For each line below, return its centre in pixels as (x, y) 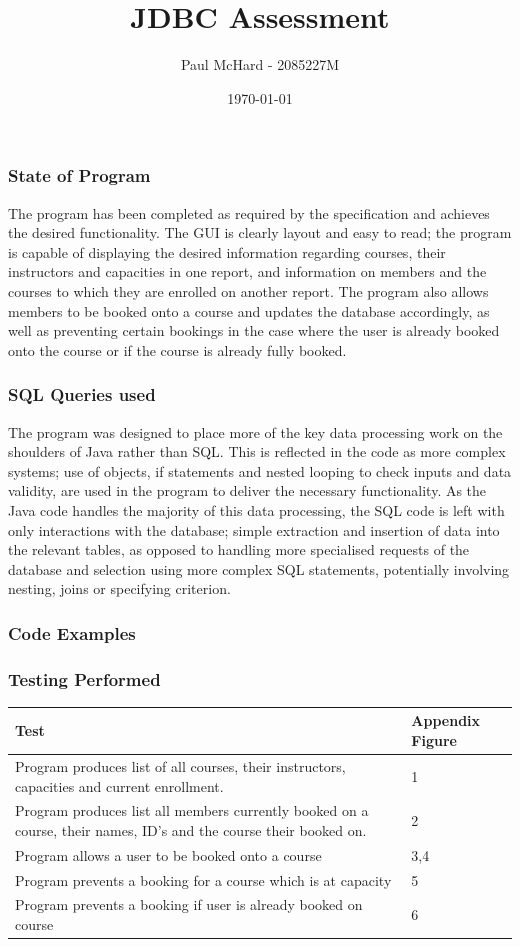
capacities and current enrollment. (119, 785)
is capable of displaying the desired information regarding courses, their (227, 251)
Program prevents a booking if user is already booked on (189, 904)
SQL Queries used (82, 394)
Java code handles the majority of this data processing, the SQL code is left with (256, 509)
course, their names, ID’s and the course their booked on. (191, 829)
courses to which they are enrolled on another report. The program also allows (248, 290)
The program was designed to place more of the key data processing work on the (255, 431)
